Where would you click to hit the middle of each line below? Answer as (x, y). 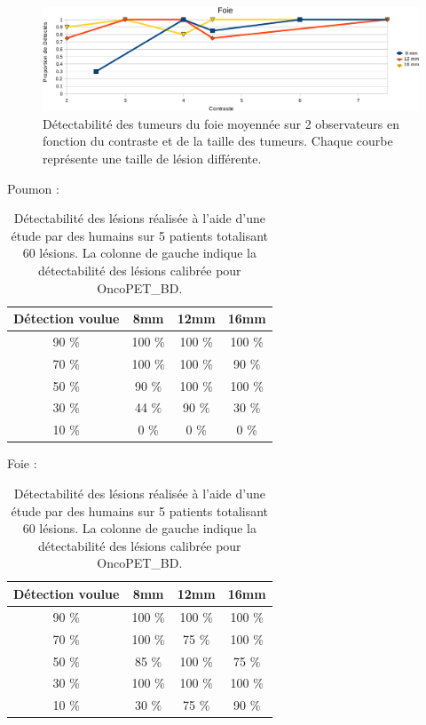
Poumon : (33, 188)
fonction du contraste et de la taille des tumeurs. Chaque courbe (218, 141)
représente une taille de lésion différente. (152, 158)
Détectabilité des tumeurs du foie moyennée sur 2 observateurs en (221, 123)
